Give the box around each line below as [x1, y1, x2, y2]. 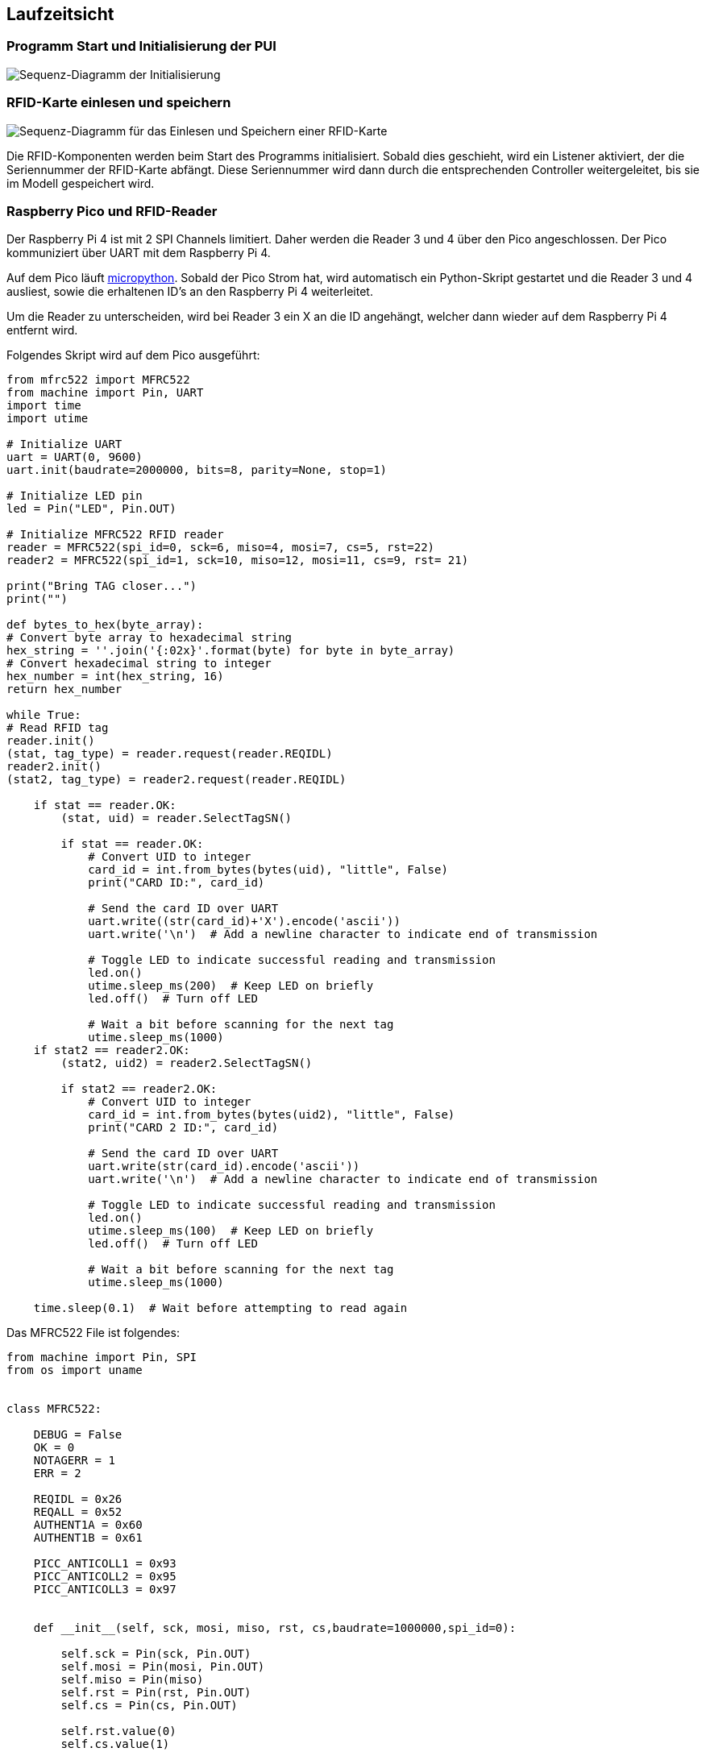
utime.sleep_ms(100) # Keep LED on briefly [88, 1224, 374, 1238]
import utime [6, 412, 89, 426]
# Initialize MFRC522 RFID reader [6, 528, 224, 542]
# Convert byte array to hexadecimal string [6, 631, 293, 645]
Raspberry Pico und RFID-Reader [6, 202, 218, 219]
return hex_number [6, 683, 123, 696]
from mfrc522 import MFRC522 [6, 373, 190, 387]
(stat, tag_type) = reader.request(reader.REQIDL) [6, 747, 333, 761]
